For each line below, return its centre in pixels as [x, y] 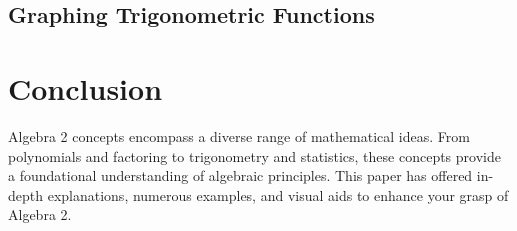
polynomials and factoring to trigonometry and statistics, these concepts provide [254, 155]
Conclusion [85, 87]
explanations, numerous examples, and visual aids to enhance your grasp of [278, 194]
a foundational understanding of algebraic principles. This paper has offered [240, 175]
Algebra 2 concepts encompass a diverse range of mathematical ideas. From [239, 135]
